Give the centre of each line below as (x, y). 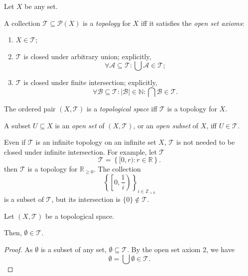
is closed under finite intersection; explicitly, (90, 82)
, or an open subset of (166, 125)
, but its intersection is (86, 199)
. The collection (117, 169)
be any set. (41, 6)
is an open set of (80, 125)
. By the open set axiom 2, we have (181, 249)
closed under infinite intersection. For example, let (80, 151)
